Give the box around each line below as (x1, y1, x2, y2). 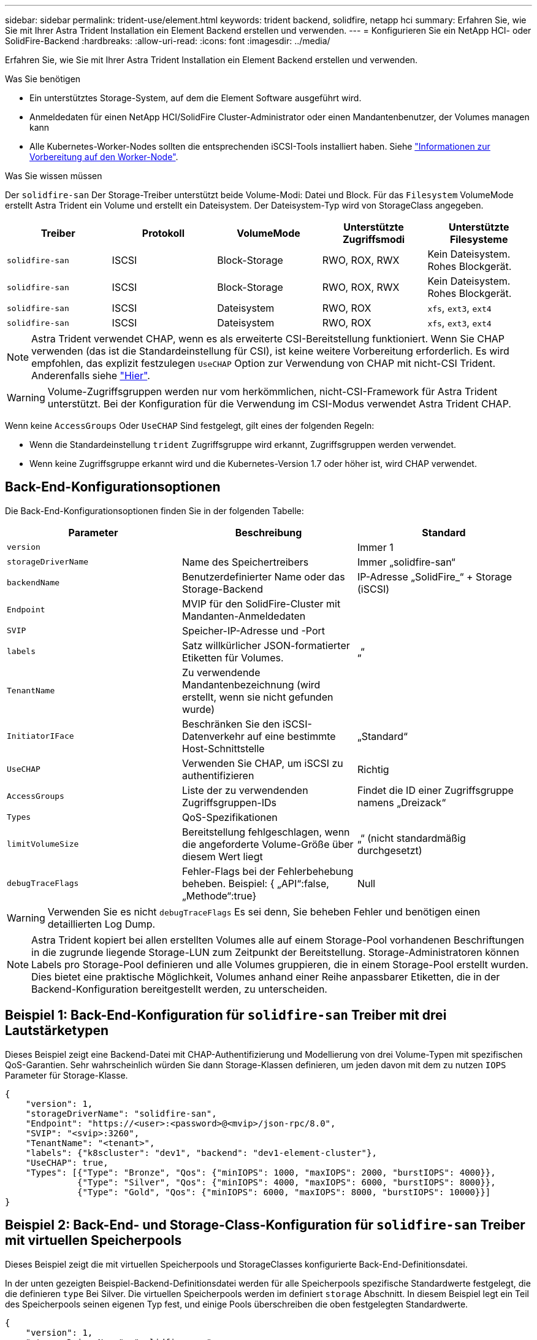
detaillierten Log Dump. (47, 917, 156, 930)
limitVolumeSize (7, 839, 79, 849)
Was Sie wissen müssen (5, 171, 102, 181)
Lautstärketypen (5, 1023, 109, 1039)
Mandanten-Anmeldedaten (181, 609, 306, 622)
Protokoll (142, 227, 185, 239)
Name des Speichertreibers (181, 555, 309, 568)
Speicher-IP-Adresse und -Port (181, 624, 325, 637)
